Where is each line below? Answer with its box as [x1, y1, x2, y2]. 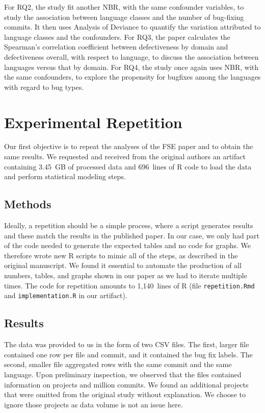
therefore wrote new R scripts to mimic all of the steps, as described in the [4, 250, 238, 260]
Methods [4, 196, 51, 212]
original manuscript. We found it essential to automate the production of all [4, 260, 242, 271]
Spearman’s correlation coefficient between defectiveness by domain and [4, 41, 228, 52]
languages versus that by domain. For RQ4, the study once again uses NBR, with [4, 61, 259, 72]
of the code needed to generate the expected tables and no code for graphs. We [4, 240, 251, 251]
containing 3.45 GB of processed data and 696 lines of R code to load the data [4, 161, 252, 172]
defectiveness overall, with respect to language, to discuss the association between [4, 51, 259, 62]
